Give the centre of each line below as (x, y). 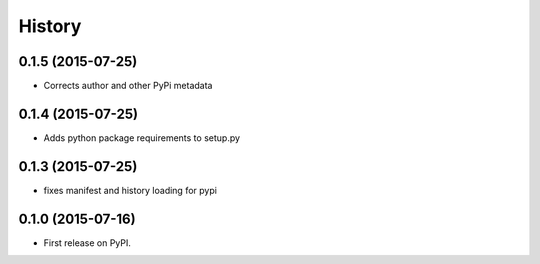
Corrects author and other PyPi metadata (128, 86)
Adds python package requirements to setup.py (141, 137)
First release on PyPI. (87, 242)
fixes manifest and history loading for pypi (130, 190)
